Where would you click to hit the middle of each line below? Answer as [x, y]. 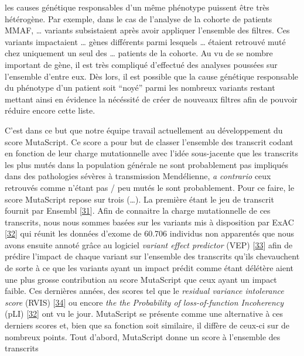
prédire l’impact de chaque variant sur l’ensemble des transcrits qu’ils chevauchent [152, 256]
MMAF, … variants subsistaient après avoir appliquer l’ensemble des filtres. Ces [147, 30]
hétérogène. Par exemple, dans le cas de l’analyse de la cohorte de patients [139, 18]
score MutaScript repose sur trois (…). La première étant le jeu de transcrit [139, 199]
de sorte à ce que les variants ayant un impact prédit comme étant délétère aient [149, 268]
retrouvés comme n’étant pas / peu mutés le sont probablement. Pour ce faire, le [150, 187]
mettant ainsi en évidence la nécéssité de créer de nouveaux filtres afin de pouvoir [151, 99]
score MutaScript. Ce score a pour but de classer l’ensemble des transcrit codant [149, 141]
